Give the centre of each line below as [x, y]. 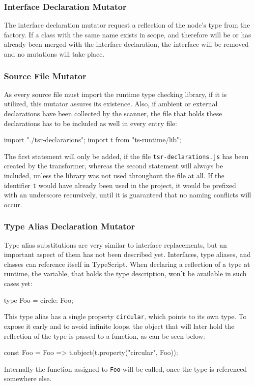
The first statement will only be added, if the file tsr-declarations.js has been [126, 156]
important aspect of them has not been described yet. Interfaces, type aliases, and [127, 254]
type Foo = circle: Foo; [39, 300]
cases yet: [18, 283]
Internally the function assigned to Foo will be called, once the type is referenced [126, 369]
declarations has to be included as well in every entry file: [91, 123]
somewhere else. [28, 378]
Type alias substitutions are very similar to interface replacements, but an [115, 244]
